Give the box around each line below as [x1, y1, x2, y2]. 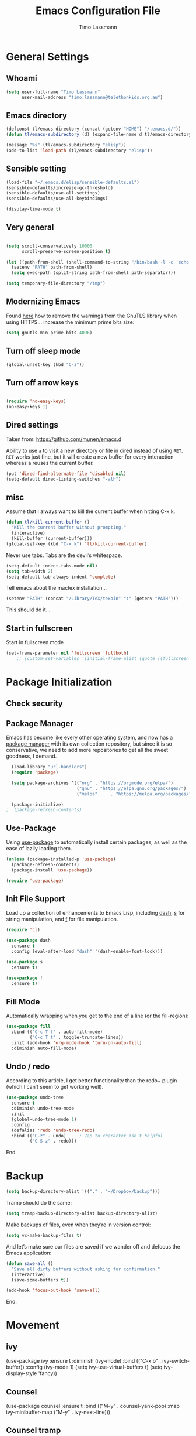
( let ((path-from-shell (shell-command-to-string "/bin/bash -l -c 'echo [6, 259, 190, 265]
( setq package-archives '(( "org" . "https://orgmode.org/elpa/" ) [11, 780, 174, 786]
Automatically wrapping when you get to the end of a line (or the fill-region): [6, 1012, 189, 1020]
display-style [6, 1370, 37, 1377]
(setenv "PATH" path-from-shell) [11, 265, 93, 271]
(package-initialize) [11, 801, 64, 808]
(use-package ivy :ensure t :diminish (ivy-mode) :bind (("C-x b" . [6, 1358, 162, 1365]
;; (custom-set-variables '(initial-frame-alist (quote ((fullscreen [16, 655, 190, 661]
